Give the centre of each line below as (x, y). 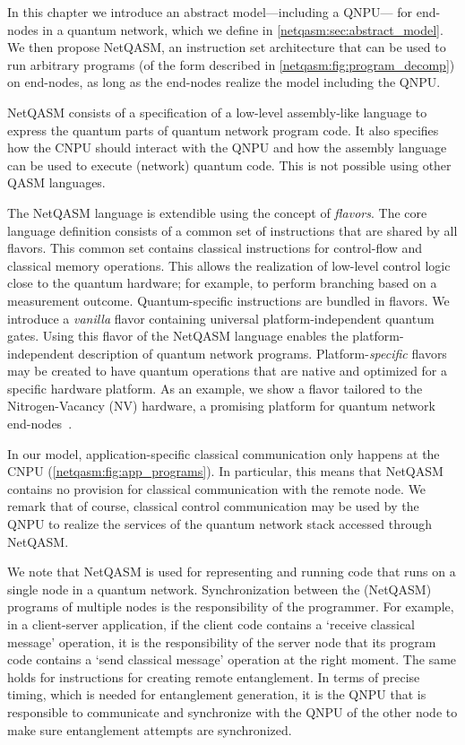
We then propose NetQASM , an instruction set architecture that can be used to (227, 47)
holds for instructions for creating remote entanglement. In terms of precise (214, 676)
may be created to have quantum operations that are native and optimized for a (228, 371)
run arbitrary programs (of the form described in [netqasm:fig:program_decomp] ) (231, 64)
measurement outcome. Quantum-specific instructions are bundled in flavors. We (228, 300)
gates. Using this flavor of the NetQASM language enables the (178, 336)
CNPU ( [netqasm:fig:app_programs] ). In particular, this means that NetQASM (225, 471)
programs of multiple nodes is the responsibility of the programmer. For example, (231, 606)
